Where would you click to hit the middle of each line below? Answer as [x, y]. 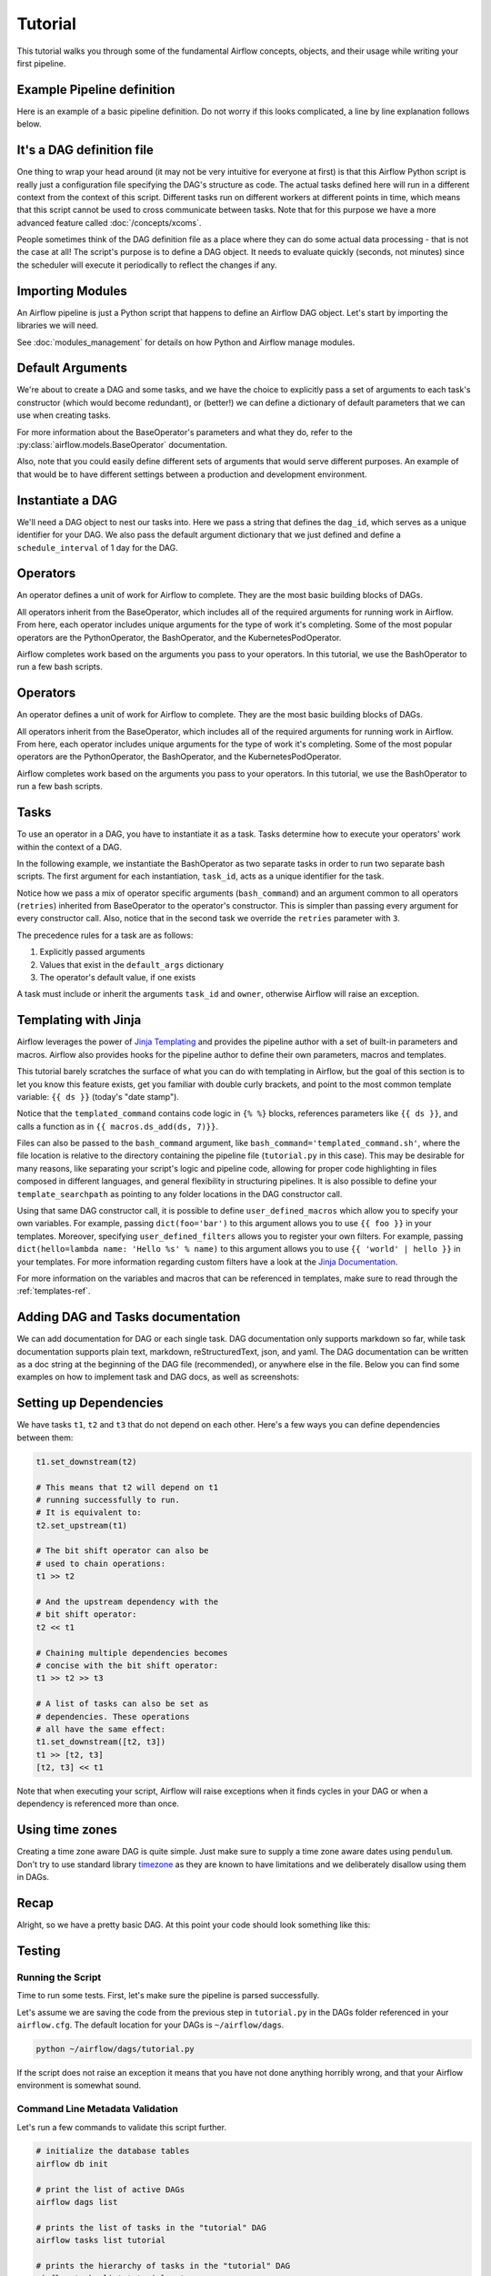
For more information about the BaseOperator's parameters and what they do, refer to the [185, 432]
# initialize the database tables [113, 2151]
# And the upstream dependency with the [127, 1602]
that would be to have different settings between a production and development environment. [192, 474]
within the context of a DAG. [70, 847]
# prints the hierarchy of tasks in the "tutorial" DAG [163, 2266]
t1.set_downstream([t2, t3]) [101, 1742]
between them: [45, 1438]
